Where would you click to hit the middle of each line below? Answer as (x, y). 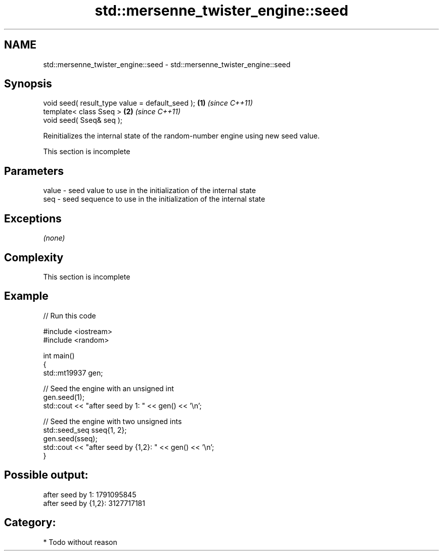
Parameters (34, 171)
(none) (54, 238)
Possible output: (46, 475)
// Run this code (70, 315)
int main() (59, 355)
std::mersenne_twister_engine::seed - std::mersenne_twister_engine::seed (167, 64)
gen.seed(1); (64, 397)
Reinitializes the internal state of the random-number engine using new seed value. (181, 136)
